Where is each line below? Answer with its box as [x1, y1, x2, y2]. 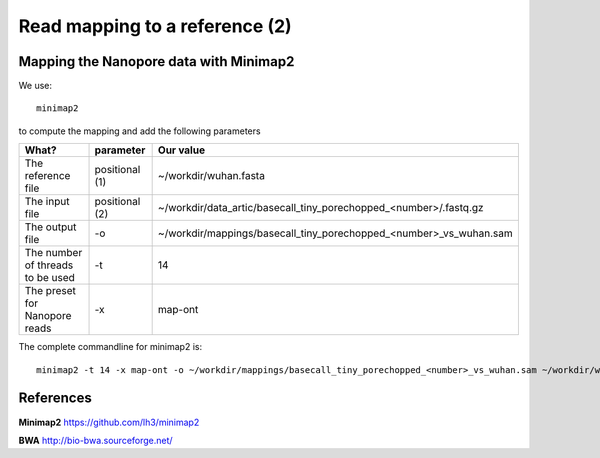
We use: [18, 80, 53, 92]
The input [24, 195, 70, 209]
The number [24, 246, 83, 260]
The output [24, 220, 77, 234]
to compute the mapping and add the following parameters [18, 125, 261, 137]
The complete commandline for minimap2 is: [18, 341, 203, 353]
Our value [157, 143, 205, 157]
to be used [24, 271, 75, 285]
